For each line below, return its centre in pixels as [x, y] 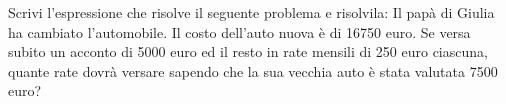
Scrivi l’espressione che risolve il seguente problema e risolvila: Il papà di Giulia [251, 12]
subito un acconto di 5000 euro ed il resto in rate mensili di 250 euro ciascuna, [248, 51]
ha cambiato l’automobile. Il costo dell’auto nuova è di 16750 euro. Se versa [239, 31]
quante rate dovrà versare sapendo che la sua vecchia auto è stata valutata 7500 [253, 70]
